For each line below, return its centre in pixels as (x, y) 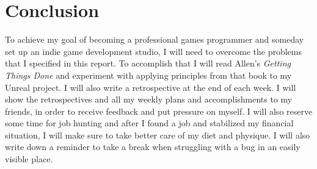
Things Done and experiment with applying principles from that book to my (148, 75)
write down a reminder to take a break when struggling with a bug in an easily (153, 147)
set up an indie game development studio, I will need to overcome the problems (153, 51)
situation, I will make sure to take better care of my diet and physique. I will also (158, 135)
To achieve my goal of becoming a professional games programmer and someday (155, 39)
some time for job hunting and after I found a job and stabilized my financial (149, 123)
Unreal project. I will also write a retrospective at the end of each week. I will (151, 87)
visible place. (29, 159)
